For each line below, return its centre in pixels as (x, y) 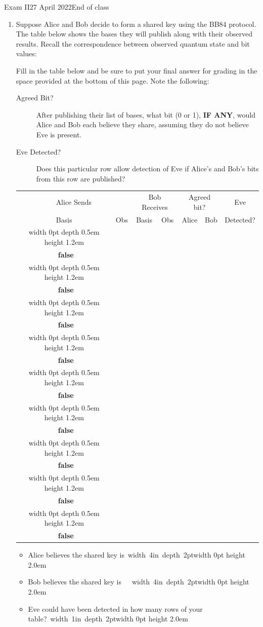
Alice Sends (74, 201)
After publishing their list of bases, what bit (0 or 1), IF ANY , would (146, 114)
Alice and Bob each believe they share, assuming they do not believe (142, 124)
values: (26, 53)
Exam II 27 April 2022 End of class (57, 7)
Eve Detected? (38, 151)
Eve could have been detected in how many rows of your (115, 608)
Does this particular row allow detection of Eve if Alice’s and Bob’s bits (147, 169)
